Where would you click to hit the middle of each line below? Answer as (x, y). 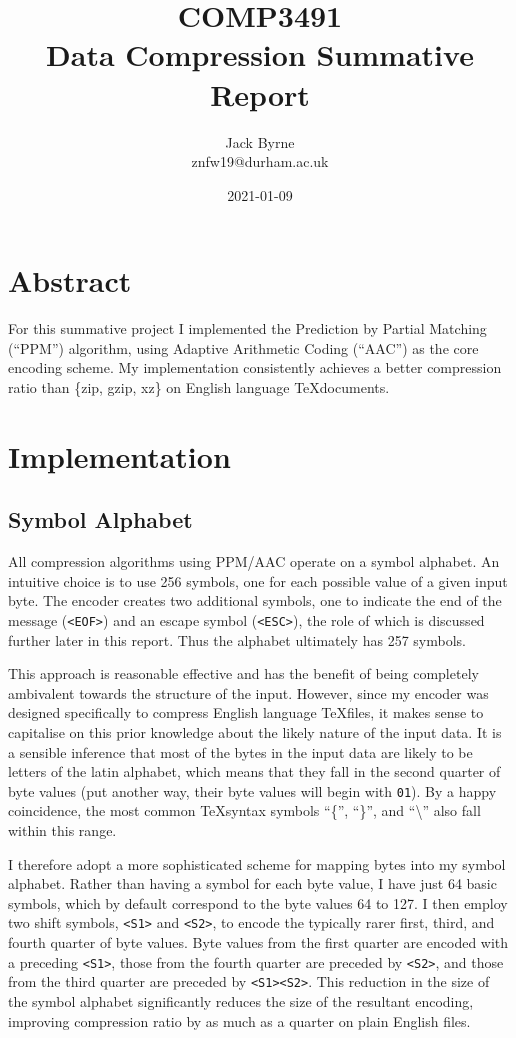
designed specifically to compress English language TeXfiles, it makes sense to (246, 712)
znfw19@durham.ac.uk (260, 161)
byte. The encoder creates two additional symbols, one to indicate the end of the (255, 600)
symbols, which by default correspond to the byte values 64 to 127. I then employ (258, 902)
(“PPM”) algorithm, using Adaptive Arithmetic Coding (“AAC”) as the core (243, 347)
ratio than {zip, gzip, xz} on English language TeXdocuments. (199, 387)
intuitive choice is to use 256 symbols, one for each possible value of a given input (258, 580)
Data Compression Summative (260, 54)
